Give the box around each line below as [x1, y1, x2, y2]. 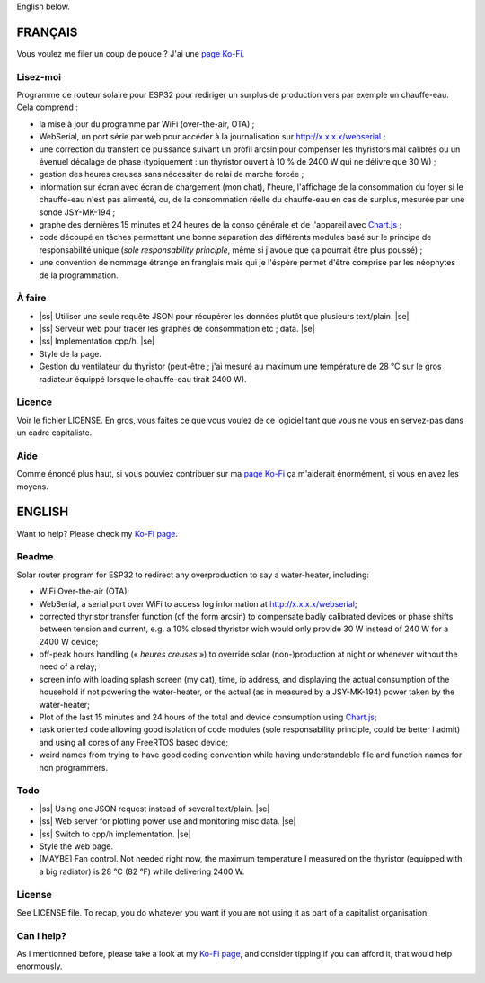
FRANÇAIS [16, 24, 78, 40]
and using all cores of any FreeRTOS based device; [39, 737, 229, 747]
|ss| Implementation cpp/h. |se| [39, 335, 155, 346]
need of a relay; [39, 661, 98, 672]
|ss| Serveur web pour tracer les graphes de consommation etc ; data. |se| [39, 324, 315, 335]
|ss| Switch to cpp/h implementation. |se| [39, 828, 192, 839]
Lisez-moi [16, 70, 62, 83]
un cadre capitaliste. [16, 427, 93, 438]
